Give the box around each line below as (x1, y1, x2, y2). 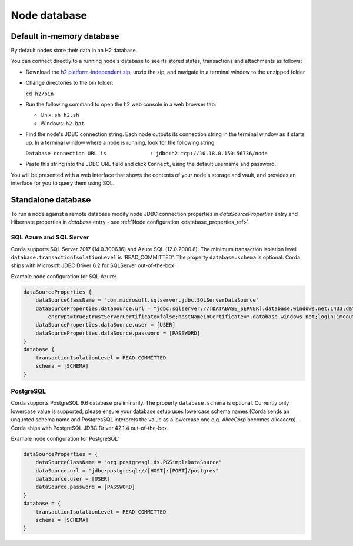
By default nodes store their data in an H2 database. (11, 47, 138, 54)
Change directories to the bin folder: (25, 79, 114, 86)
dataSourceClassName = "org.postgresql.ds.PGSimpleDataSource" (35, 459, 222, 466)
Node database (11, 9, 88, 22)
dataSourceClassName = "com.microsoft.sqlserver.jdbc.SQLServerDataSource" (35, 297, 259, 304)
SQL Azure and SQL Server (11, 233, 89, 241)
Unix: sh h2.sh (40, 112, 79, 119)
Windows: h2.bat (40, 119, 85, 126)
